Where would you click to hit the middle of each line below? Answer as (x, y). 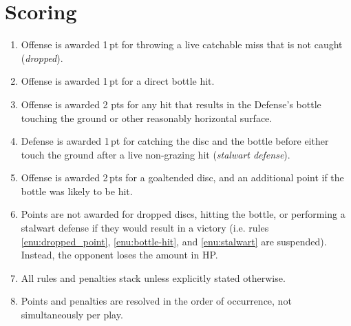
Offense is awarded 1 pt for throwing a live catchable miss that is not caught (182, 44)
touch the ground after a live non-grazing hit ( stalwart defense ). (156, 154)
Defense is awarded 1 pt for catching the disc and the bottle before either (175, 141)
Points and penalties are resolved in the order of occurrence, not (156, 301)
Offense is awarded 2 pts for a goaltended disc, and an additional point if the (182, 177)
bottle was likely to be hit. (77, 191)
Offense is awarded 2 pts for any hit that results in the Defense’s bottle (171, 104)
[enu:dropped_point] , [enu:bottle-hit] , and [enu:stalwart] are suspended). (174, 241)
